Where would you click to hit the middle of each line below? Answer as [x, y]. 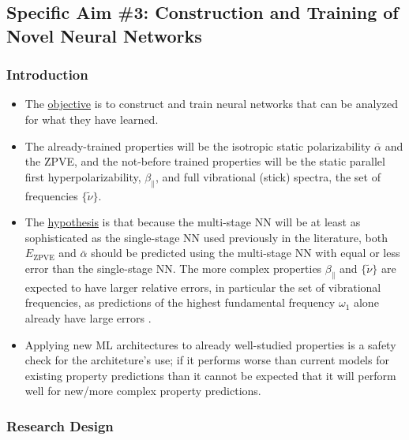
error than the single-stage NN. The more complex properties [173, 268]
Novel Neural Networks [104, 35]
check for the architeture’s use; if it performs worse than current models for [207, 360]
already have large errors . [88, 317]
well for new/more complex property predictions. [143, 391]
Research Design [60, 425]
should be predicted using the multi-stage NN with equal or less [246, 253]
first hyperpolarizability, [83, 176]
